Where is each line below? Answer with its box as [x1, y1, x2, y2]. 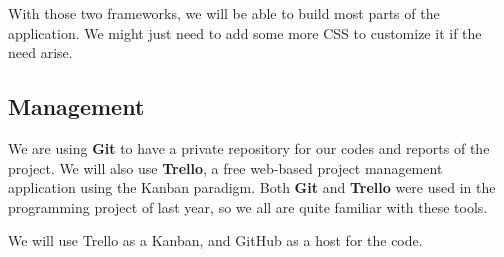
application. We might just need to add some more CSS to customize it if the [8, 22, 482, 43]
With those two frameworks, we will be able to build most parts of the [8, 3, 440, 23]
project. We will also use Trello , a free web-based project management [8, 157, 443, 178]
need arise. [8, 42, 73, 63]
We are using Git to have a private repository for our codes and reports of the [8, 137, 490, 158]
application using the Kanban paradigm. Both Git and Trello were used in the [8, 177, 496, 198]
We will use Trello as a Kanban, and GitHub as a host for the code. [8, 230, 423, 251]
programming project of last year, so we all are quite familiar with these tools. [8, 196, 488, 217]
